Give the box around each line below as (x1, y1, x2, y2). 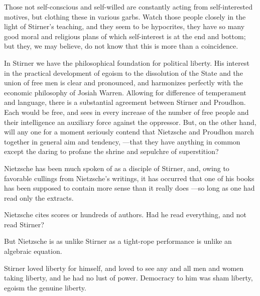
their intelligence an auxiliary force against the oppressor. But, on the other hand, (4, 116, 256, 127)
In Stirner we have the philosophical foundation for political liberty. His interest (4, 57, 249, 68)
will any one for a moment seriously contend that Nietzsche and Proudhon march (4, 126, 254, 137)
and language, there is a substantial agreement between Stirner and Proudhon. (4, 97, 246, 107)
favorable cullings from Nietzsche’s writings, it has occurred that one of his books (4, 173, 254, 183)
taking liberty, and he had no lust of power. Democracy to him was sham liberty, (4, 272, 253, 283)
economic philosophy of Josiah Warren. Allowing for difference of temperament (4, 87, 246, 97)
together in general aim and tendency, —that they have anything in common (4, 136, 240, 146)
